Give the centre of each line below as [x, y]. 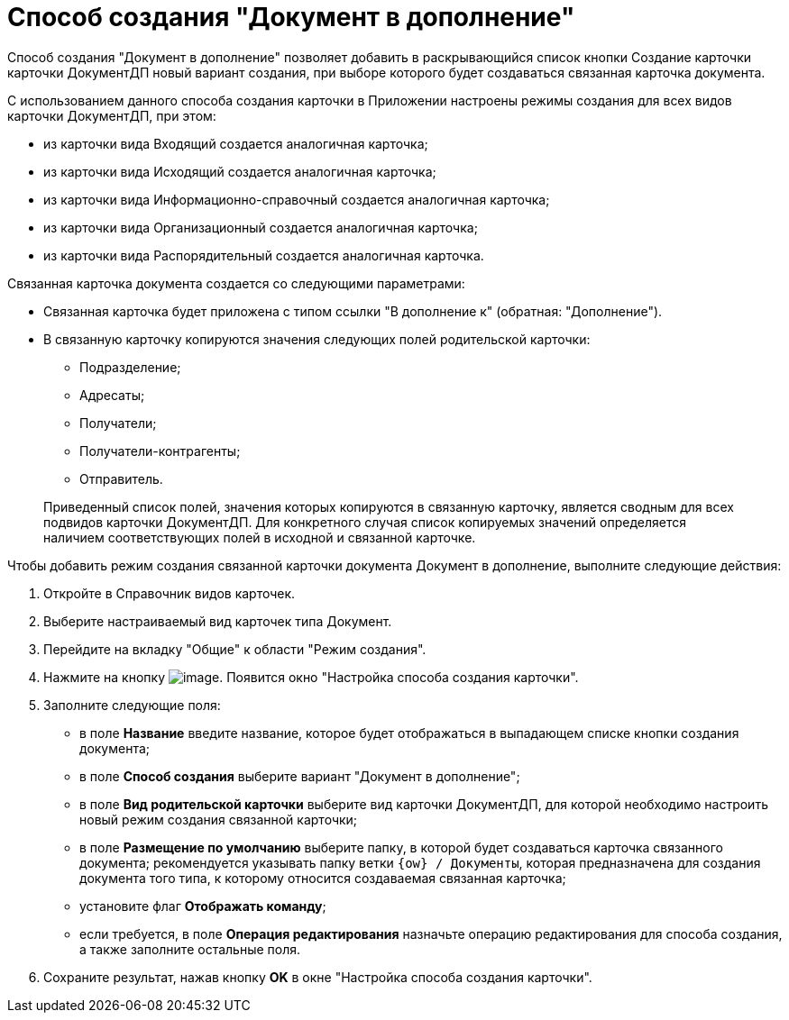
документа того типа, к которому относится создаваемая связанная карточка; [323, 878]
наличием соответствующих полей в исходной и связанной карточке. [260, 537]
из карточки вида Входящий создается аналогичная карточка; [236, 143]
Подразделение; [130, 367]
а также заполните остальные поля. [190, 949]
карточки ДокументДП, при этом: [112, 115]
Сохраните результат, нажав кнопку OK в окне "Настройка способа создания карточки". [318, 977]
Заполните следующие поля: [132, 705]
